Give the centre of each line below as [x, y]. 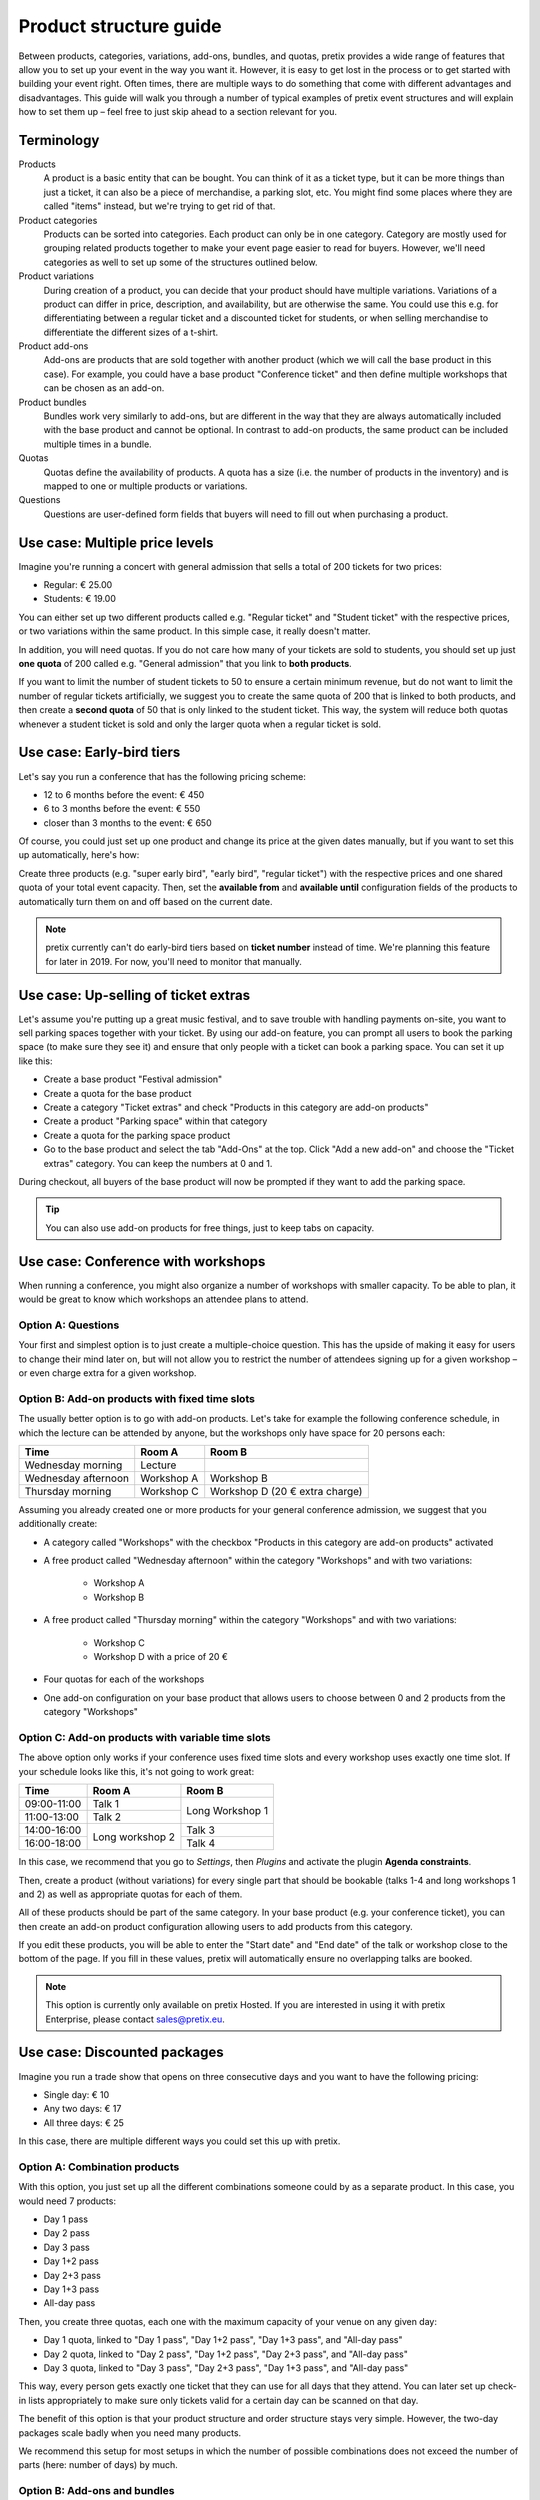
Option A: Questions [69, 1325]
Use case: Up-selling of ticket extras [134, 995]
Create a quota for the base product [117, 1093]
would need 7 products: [67, 2201]
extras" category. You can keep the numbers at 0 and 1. [158, 1163]
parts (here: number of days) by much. [98, 2465]
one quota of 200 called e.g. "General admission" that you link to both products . [185, 664]
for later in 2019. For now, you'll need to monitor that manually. [173, 961]
